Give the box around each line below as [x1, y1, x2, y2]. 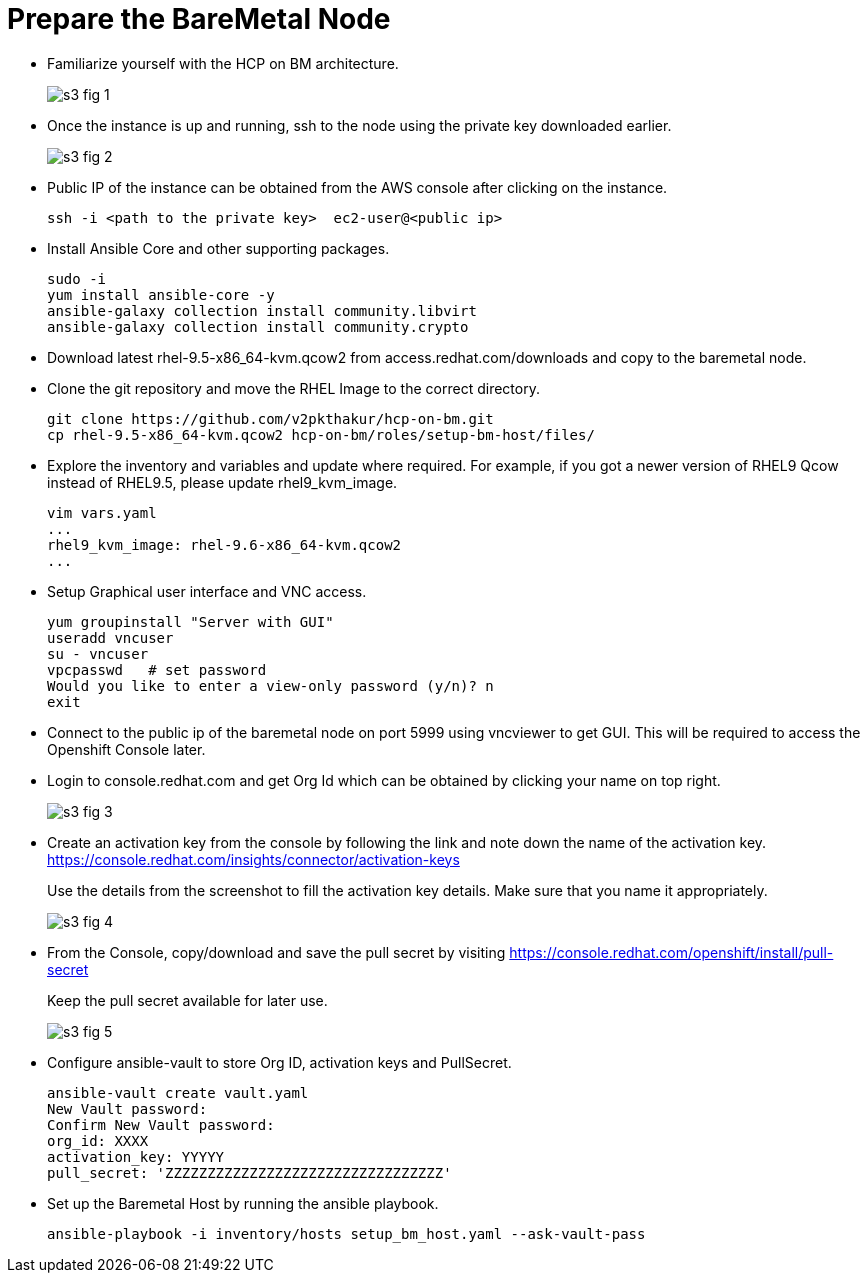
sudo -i [47, 270, 107, 287]
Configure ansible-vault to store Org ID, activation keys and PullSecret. [47, 1053, 512, 1071]
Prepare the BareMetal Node [7, 2, 391, 36]
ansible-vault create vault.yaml [47, 1084, 309, 1101]
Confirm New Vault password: [47, 1116, 275, 1133]
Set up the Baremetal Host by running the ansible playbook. [47, 1194, 439, 1212]
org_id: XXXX [47, 1132, 149, 1149]
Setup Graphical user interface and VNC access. [47, 582, 367, 600]
